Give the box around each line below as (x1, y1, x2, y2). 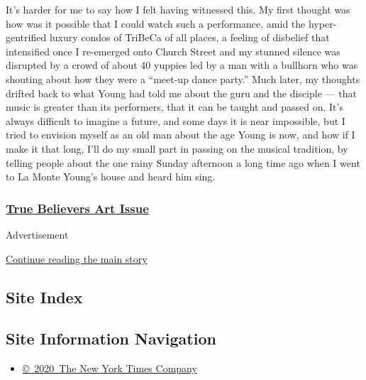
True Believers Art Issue (6, 199, 149, 217)
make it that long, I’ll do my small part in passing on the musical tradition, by (6, 141, 348, 156)
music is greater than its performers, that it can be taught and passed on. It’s (6, 99, 343, 114)
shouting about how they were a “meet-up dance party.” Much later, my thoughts (6, 71, 360, 86)
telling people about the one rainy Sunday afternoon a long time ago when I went (6, 155, 360, 170)
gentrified (6, 30, 47, 45)
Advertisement (6, 227, 69, 241)
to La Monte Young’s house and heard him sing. (6, 169, 216, 184)
